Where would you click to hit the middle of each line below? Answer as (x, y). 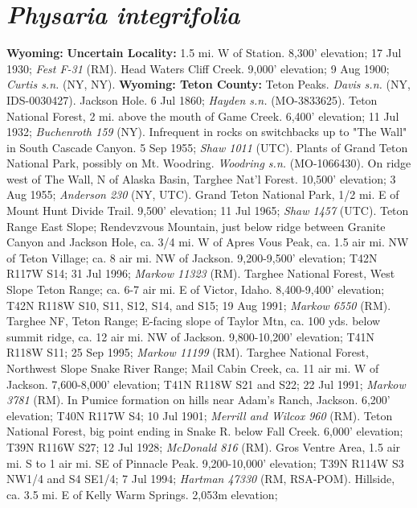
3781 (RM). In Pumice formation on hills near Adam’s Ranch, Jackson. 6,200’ (198, 400)
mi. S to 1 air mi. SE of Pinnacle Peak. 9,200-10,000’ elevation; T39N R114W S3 (205, 463)
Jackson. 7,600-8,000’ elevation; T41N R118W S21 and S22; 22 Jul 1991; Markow (206, 384)
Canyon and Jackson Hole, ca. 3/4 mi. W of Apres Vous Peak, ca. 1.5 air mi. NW (208, 242)
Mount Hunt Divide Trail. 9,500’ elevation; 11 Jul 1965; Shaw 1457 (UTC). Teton (208, 211)
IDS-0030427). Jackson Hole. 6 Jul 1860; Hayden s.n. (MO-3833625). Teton (192, 99)
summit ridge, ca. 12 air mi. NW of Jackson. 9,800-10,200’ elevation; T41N (191, 336)
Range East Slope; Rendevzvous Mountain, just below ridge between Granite (196, 226)
